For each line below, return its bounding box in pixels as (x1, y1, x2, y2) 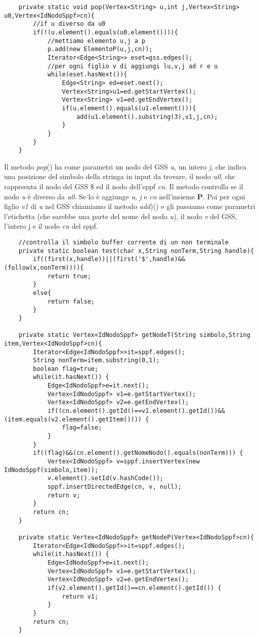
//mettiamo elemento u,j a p (47, 37, 146, 45)
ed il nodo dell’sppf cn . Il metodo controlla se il (96, 181, 243, 191)
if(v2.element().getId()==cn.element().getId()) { (47, 584, 222, 591)
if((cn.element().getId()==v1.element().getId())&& (47, 407, 225, 415)
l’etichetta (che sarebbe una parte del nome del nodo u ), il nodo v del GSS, (4, 210, 237, 221)
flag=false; (62, 424, 102, 432)
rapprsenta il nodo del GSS (4, 181, 88, 191)
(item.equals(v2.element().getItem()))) (4, 415, 142, 423)
